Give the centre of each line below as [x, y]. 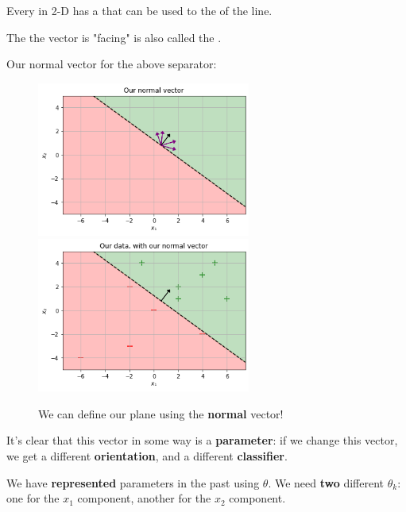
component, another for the [144, 498]
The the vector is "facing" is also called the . [114, 37]
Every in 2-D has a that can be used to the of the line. [139, 10]
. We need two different [326, 482]
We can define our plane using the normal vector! [161, 413]
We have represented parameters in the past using [133, 482]
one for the [33, 498]
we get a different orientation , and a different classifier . [147, 455]
